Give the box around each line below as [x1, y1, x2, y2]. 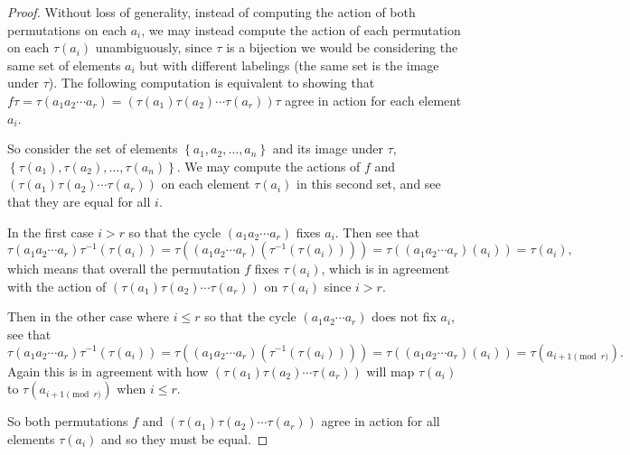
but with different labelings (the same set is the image [139, 55, 439, 74]
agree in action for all [321, 412, 440, 431]
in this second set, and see [296, 174, 441, 193]
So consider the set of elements [7, 139, 178, 158]
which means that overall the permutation [7, 259, 240, 278]
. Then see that [334, 222, 420, 241]
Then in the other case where [7, 307, 170, 326]
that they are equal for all [7, 191, 151, 210]
